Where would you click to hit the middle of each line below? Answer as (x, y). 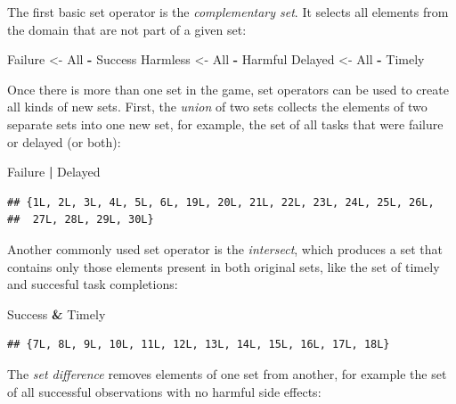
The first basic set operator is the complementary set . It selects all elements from (228, 12)
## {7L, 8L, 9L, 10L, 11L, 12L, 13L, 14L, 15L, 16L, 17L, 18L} (199, 345)
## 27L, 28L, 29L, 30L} (81, 220)
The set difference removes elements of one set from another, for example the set (227, 373)
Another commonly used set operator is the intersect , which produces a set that (225, 248)
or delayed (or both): (64, 141)
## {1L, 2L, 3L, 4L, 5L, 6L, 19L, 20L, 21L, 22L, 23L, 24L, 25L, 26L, (221, 202)
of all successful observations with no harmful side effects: (164, 391)
